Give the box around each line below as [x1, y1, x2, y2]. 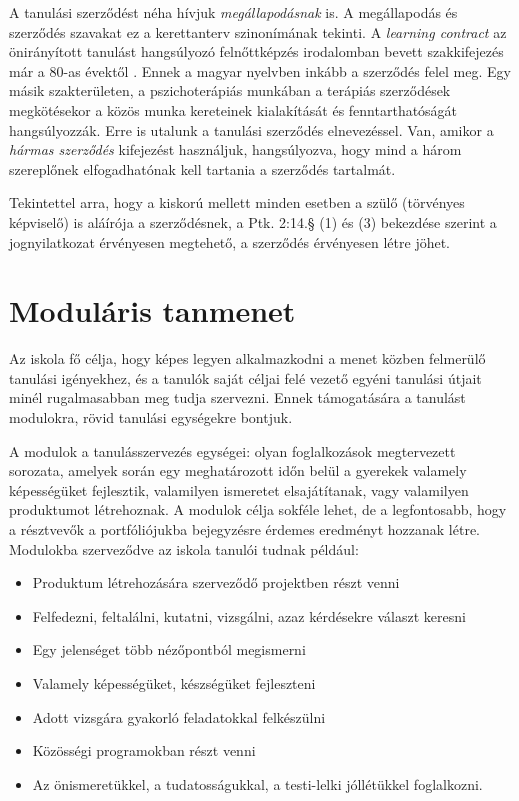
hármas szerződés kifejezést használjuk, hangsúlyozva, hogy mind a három [9, 139, 462, 160]
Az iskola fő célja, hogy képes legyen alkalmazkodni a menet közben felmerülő [9, 348, 486, 369]
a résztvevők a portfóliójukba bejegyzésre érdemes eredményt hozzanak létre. [9, 519, 480, 539]
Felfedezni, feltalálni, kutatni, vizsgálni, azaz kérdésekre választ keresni [32, 605, 466, 626]
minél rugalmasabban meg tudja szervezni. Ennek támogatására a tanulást [9, 387, 466, 408]
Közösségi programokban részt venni [32, 740, 256, 761]
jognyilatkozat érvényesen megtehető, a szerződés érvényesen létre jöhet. [9, 231, 450, 252]
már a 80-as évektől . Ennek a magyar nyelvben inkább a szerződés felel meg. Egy [9, 60, 511, 81]
